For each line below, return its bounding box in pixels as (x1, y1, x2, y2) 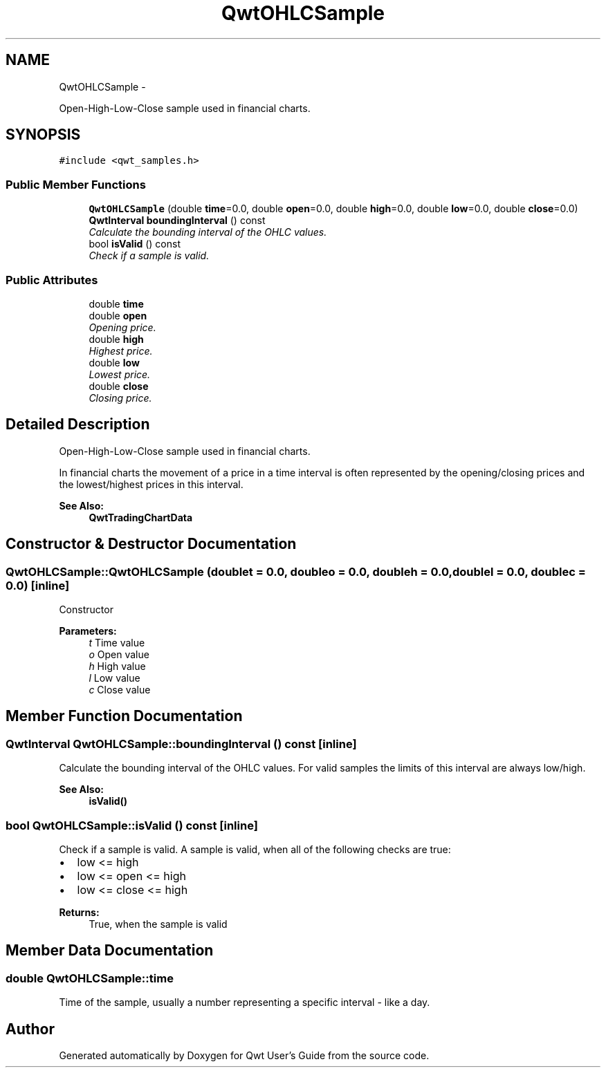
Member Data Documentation (6, 942, 214, 960)
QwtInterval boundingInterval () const (89, 214, 266, 227)
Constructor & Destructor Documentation (6, 535, 297, 553)
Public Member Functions (6, 177, 146, 192)
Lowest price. (89, 368, 151, 380)
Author (6, 1020, 55, 1038)
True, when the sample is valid (89, 917, 228, 930)
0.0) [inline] (6, 578, 70, 593)
